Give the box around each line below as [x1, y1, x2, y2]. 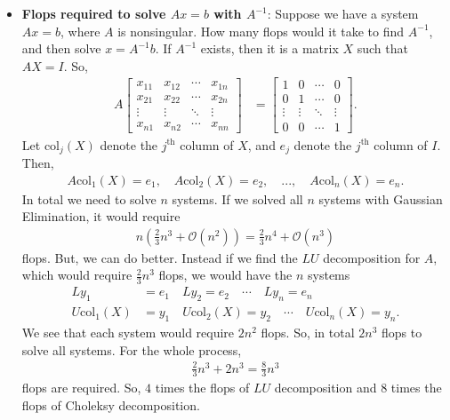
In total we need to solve [21, 189, 157, 208]
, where [60, 21, 100, 40]
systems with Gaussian [318, 189, 443, 208]
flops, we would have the [158, 265, 293, 284]
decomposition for [323, 248, 421, 266]
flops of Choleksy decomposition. [21, 396, 200, 415]
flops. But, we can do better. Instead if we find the [21, 248, 298, 266]
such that [357, 39, 408, 58]
